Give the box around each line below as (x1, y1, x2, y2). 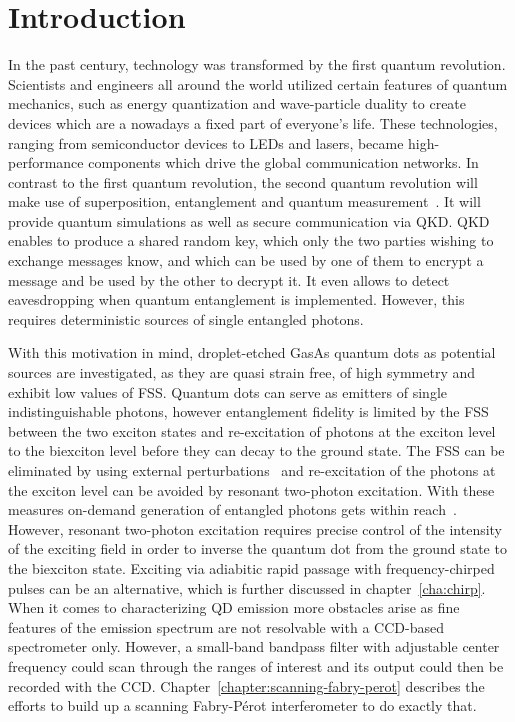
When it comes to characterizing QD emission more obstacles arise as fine (8, 597, 460, 618)
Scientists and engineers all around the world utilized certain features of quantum (8, 73, 508, 94)
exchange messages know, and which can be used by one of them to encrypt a (8, 250, 484, 271)
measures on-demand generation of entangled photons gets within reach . (8, 499, 457, 520)
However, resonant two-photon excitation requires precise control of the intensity (8, 518, 503, 539)
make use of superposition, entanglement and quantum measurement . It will (8, 191, 481, 212)
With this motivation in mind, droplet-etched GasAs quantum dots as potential (8, 342, 496, 363)
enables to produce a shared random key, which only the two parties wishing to (8, 230, 494, 251)
